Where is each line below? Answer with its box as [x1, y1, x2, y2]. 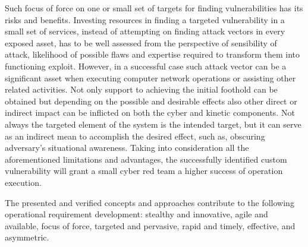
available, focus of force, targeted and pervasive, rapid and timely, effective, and [5, 219, 296, 232]
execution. [5, 176, 42, 188]
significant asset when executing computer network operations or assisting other [5, 71, 296, 84]
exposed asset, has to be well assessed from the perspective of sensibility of [5, 36, 277, 49]
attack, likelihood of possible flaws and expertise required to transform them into [5, 48, 300, 61]
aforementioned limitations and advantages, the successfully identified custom [5, 153, 287, 165]
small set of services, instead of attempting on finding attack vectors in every [5, 25, 285, 37]
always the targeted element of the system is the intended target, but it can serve [5, 118, 301, 130]
